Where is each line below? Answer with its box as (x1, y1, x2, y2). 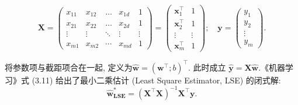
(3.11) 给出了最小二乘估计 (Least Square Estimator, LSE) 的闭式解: (32, 73, 281, 86)
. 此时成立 (188, 61, 226, 73)
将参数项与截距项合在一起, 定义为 (5, 61, 133, 73)
